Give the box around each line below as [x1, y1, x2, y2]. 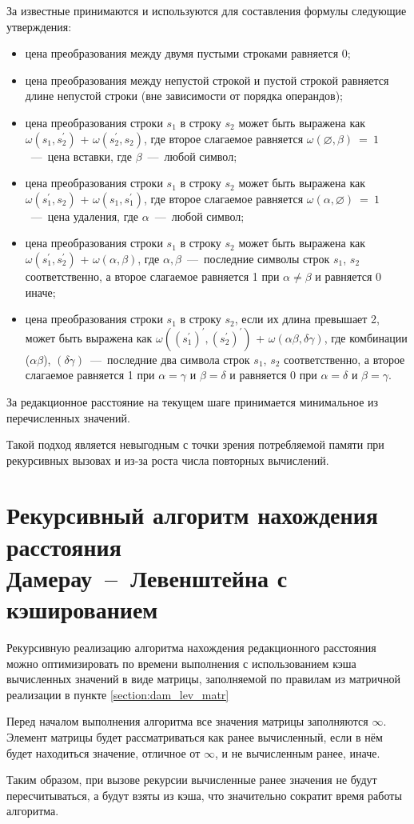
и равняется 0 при [229, 366, 317, 383]
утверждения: [6, 18, 72, 34]
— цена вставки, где [30, 147, 132, 164]
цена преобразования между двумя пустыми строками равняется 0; [25, 45, 351, 62]
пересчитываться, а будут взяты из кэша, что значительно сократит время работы [6, 786, 402, 803]
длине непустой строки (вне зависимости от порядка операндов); [25, 87, 343, 104]
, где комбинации [324, 329, 408, 346]
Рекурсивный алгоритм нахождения [6, 498, 378, 531]
